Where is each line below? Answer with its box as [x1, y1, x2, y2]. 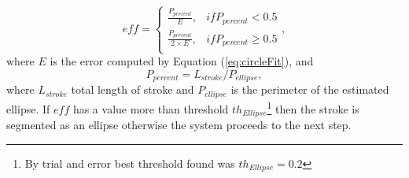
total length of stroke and [71, 81, 194, 98]
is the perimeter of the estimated [230, 81, 389, 98]
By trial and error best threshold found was [24, 154, 235, 171]
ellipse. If [6, 100, 50, 117]
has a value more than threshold [72, 100, 229, 117]
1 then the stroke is [267, 98, 359, 117]
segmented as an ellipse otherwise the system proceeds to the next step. [6, 117, 352, 133]
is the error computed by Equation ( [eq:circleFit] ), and [50, 53, 314, 69]
